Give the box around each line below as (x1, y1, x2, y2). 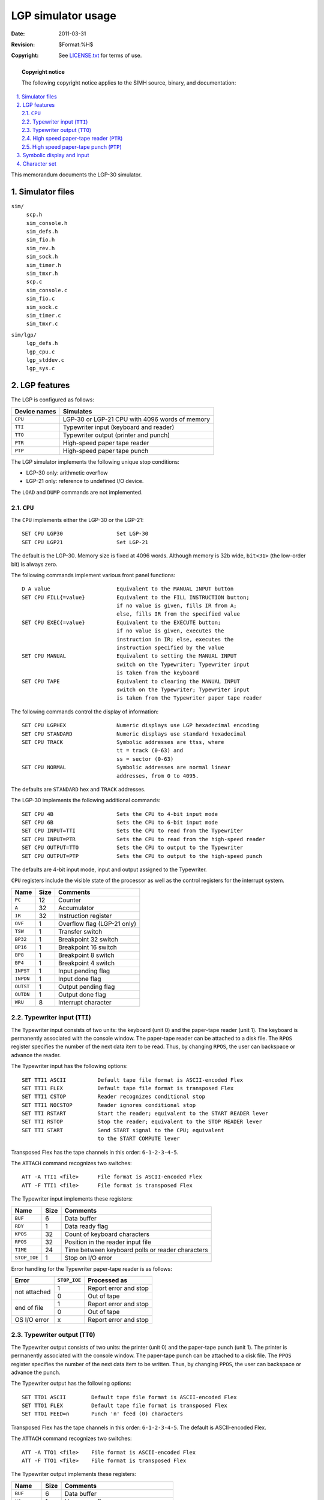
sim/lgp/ (11, 331, 37, 338)
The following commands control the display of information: (11, 708, 159, 715)
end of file (14, 1304, 44, 1312)
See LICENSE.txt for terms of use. (58, 52, 142, 59)
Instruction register (58, 911, 112, 920)
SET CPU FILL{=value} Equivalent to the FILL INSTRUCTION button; (22, 594, 250, 601)
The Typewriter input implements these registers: (11, 1195, 133, 1202)
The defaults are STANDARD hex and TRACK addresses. (11, 785, 146, 793)
